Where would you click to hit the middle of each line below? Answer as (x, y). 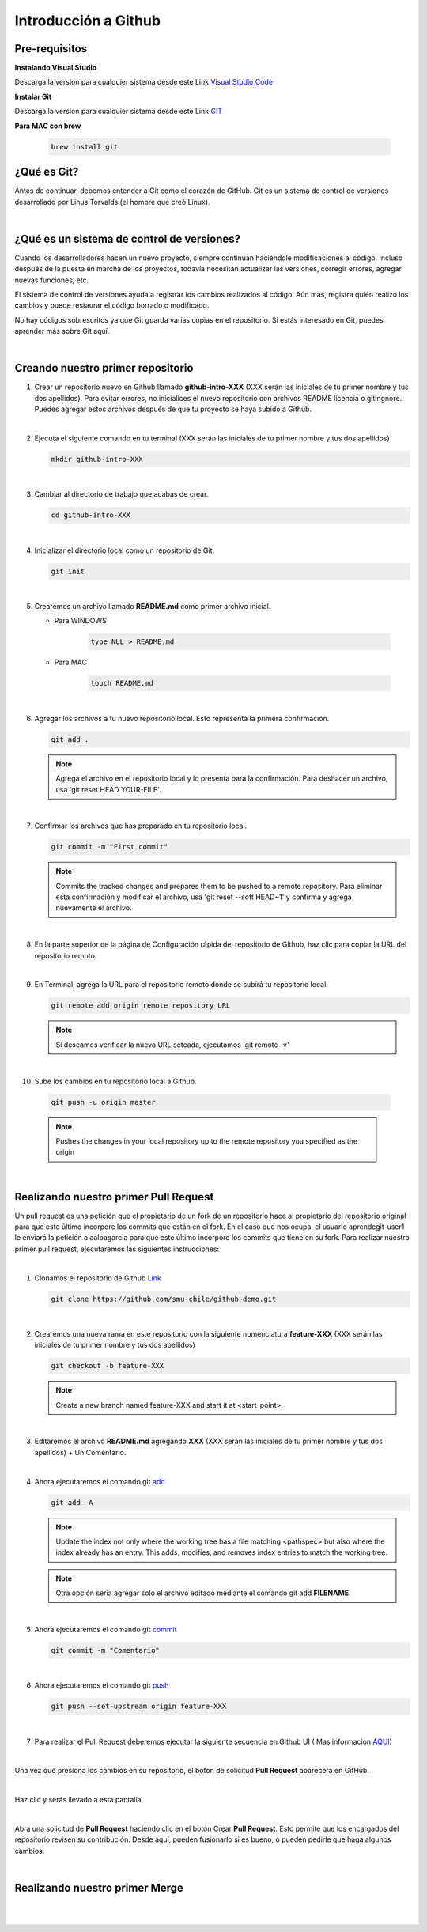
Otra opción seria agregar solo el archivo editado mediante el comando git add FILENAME (202, 1593)
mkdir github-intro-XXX (97, 459)
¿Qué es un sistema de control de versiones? (128, 238)
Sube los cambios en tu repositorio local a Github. (115, 1081)
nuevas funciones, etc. (52, 280)
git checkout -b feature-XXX (108, 1366)
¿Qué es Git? (47, 172)
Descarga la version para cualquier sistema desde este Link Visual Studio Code (144, 82)
